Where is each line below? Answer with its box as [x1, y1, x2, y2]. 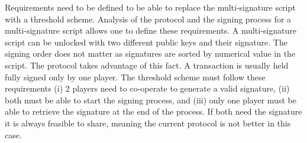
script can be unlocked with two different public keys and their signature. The [5, 35, 287, 48]
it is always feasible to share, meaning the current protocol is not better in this [5, 116, 291, 129]
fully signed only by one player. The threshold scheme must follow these [5, 70, 266, 83]
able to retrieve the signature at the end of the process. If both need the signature [5, 105, 302, 118]
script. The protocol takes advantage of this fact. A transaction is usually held [5, 58, 289, 71]
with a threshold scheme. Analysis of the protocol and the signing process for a [5, 12, 292, 25]
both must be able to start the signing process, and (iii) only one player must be [5, 93, 296, 106]
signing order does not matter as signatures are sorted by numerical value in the [5, 47, 296, 60]
